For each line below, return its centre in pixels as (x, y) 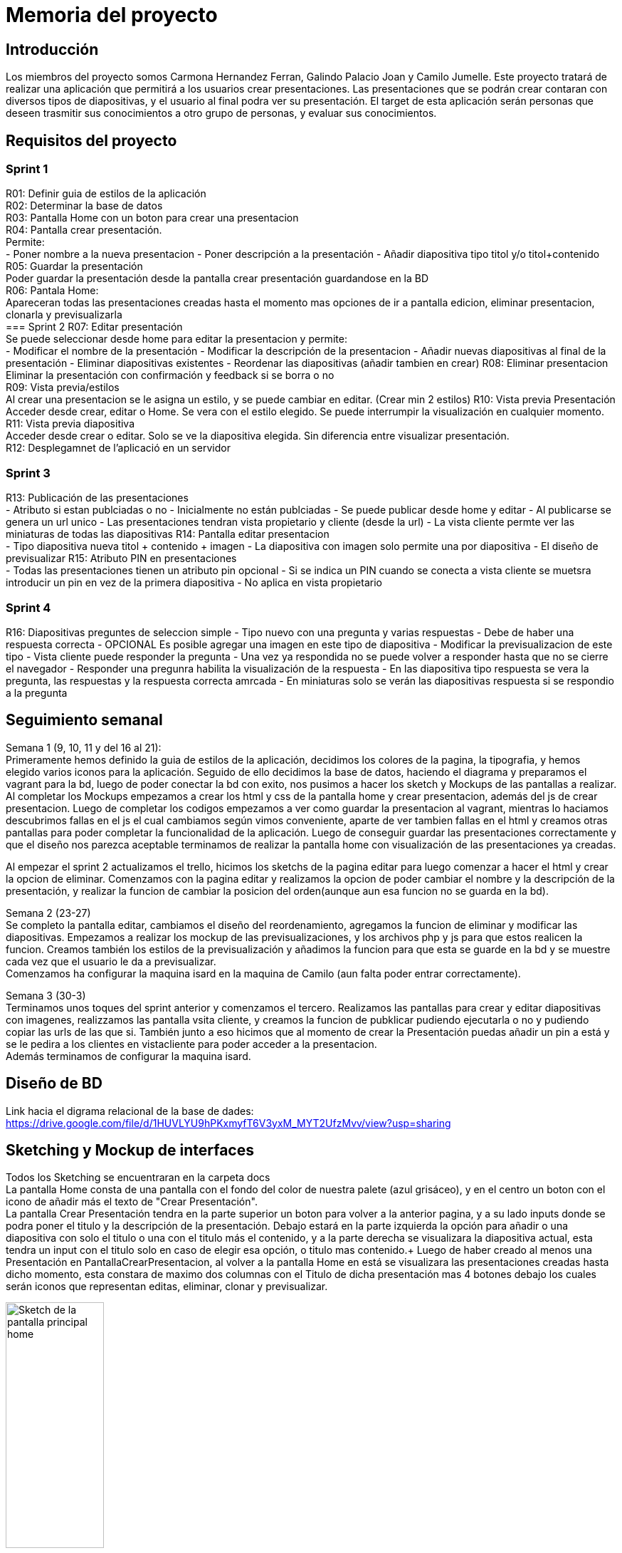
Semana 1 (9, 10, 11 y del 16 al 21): (84, 747)
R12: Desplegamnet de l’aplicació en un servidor (118, 448)
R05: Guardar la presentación (74, 266)
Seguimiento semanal (84, 720)
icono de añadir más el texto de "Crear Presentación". (132, 1202)
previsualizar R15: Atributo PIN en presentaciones (121, 559)
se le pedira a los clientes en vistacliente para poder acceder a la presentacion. (191, 1044)
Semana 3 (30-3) (46, 995)
